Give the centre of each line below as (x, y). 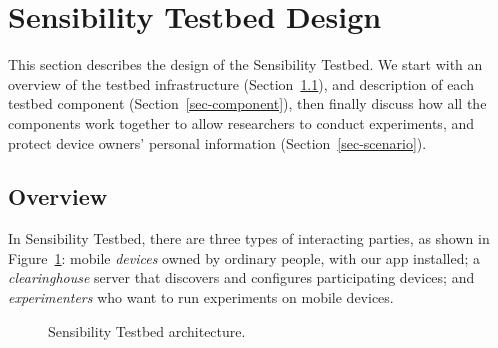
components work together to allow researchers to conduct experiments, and (241, 122)
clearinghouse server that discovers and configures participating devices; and (241, 277)
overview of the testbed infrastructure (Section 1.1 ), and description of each (241, 83)
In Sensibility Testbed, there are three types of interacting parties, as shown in (249, 238)
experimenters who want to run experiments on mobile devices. (201, 297)
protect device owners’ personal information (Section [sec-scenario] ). (217, 142)
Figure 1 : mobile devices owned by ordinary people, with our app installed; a (244, 257)
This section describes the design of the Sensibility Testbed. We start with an (245, 64)
